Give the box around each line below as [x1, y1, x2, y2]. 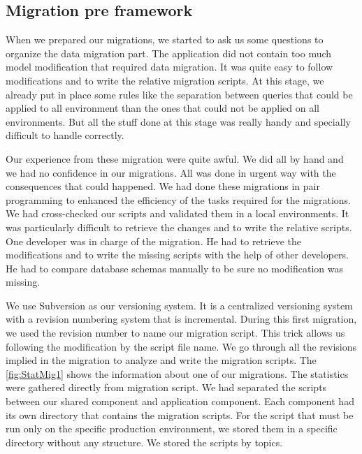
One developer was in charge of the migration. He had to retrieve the [6, 233, 301, 248]
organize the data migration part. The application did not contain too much [6, 45, 332, 60]
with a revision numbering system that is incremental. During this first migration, [6, 312, 357, 326]
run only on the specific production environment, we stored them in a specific [6, 421, 338, 436]
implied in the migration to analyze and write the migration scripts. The [6, 353, 317, 367]
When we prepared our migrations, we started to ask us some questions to [6, 32, 324, 47]
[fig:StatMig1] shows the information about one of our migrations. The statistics [6, 366, 349, 381]
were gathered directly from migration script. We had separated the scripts [6, 380, 327, 395]
